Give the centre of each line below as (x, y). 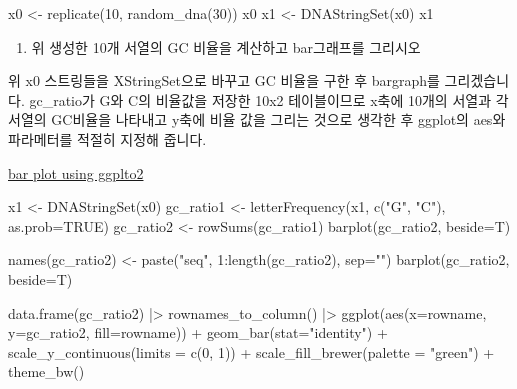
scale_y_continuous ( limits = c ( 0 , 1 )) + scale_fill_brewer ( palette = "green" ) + (251, 351)
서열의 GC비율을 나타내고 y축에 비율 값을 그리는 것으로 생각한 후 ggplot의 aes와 (257, 119)
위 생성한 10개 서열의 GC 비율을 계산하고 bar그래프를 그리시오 (226, 46)
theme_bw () (46, 371)
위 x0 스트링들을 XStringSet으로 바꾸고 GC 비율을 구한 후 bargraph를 (224, 80)
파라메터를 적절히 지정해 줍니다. (107, 138)
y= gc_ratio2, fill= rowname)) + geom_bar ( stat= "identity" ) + (198, 332)
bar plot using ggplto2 (76, 172)
